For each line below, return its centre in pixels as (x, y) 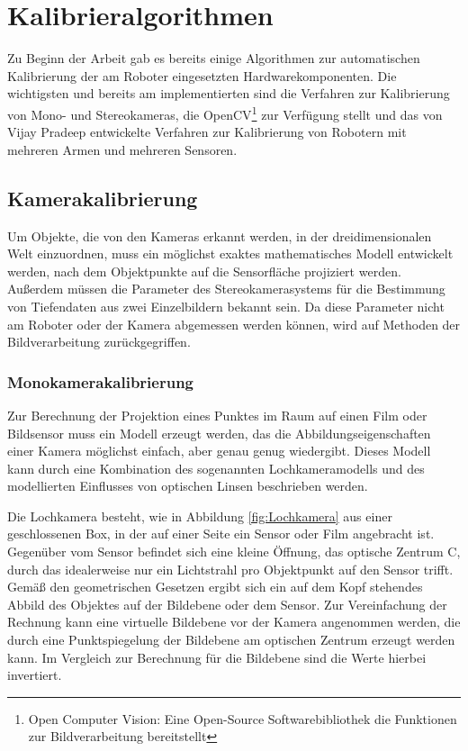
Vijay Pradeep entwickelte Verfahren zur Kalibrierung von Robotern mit (207, 132)
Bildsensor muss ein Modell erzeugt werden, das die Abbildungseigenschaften (219, 433)
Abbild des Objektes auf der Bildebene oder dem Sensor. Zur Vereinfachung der (227, 604)
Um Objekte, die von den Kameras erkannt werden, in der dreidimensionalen (220, 235)
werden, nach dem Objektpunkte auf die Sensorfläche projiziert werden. (204, 271)
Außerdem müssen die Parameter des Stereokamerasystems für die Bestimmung (226, 289)
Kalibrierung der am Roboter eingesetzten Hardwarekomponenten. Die (202, 75)
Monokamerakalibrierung (101, 381)
